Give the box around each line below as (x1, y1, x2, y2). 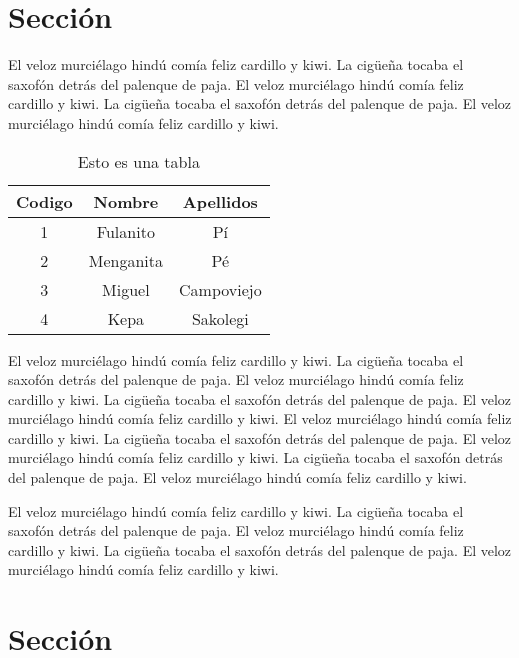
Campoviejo (179, 277, 262, 301)
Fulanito (96, 219, 155, 243)
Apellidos (182, 189, 258, 213)
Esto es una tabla (77, 149, 200, 173)
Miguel (102, 277, 150, 301)
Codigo (16, 189, 73, 213)
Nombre (93, 189, 159, 213)
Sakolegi (191, 306, 249, 330)
